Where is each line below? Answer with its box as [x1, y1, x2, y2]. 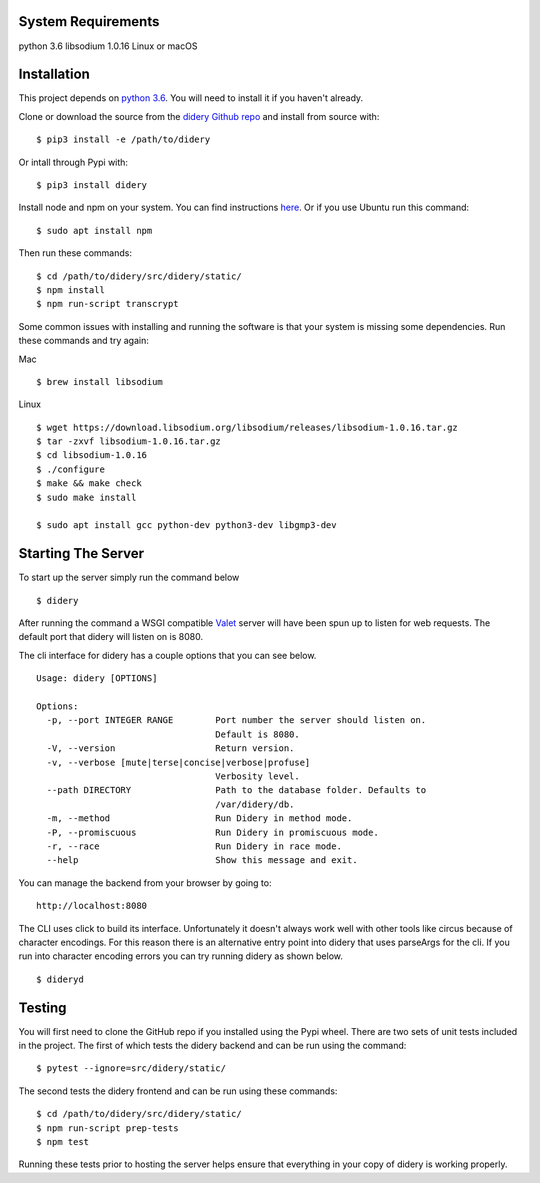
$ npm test [36, 1136, 90, 1147]
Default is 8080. [215, 728, 300, 740]
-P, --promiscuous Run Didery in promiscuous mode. [46, 826, 379, 838]
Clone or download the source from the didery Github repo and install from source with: [18, 110, 380, 122]
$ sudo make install [36, 491, 137, 503]
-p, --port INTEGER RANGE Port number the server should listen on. [46, 715, 427, 726]
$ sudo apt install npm [36, 225, 153, 236]
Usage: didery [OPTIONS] [36, 673, 158, 684]
